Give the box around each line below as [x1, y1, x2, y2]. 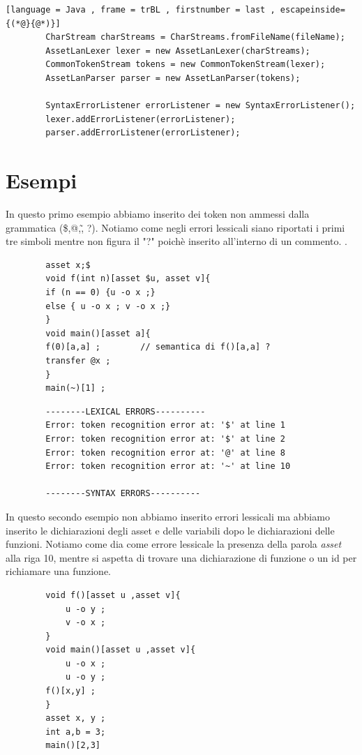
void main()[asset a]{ [45, 328, 151, 338]
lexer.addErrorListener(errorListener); [45, 114, 236, 124]
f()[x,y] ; [45, 686, 96, 696]
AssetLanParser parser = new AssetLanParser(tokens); [45, 73, 301, 83]
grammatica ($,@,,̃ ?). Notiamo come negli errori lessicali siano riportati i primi [6, 220, 345, 234]
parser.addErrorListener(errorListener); [45, 128, 241, 138]
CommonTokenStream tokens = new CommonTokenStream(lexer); [45, 59, 326, 70]
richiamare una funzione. [6, 564, 111, 578]
